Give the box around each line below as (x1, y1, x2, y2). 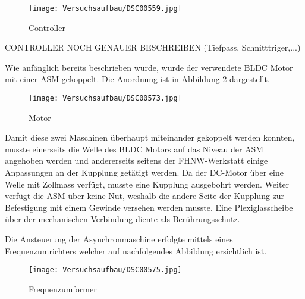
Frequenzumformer (29, 282, 97, 295)
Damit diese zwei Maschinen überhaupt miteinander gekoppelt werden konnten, (5, 131, 295, 144)
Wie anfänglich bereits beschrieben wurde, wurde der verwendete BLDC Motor (5, 61, 293, 73)
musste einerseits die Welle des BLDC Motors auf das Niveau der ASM (5, 142, 264, 155)
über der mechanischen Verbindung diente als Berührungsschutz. (5, 213, 240, 225)
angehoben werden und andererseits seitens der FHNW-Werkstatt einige (5, 154, 268, 167)
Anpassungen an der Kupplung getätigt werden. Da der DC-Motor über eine (5, 166, 284, 179)
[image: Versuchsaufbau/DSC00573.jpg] (29, 94, 182, 103)
